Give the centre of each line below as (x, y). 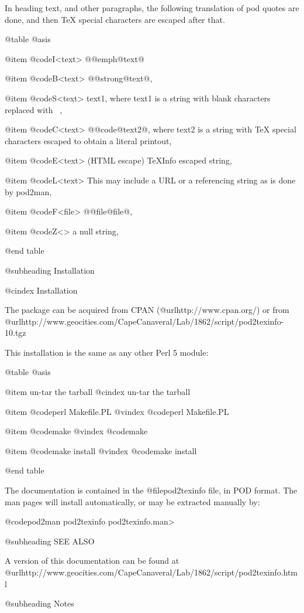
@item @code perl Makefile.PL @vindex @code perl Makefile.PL (117, 411)
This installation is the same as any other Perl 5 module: (107, 352)
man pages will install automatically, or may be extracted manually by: (132, 501)
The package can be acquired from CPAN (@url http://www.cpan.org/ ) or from (147, 310)
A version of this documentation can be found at (92, 561)
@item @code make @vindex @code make (76, 431)
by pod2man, (28, 191)
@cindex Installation (41, 290)
